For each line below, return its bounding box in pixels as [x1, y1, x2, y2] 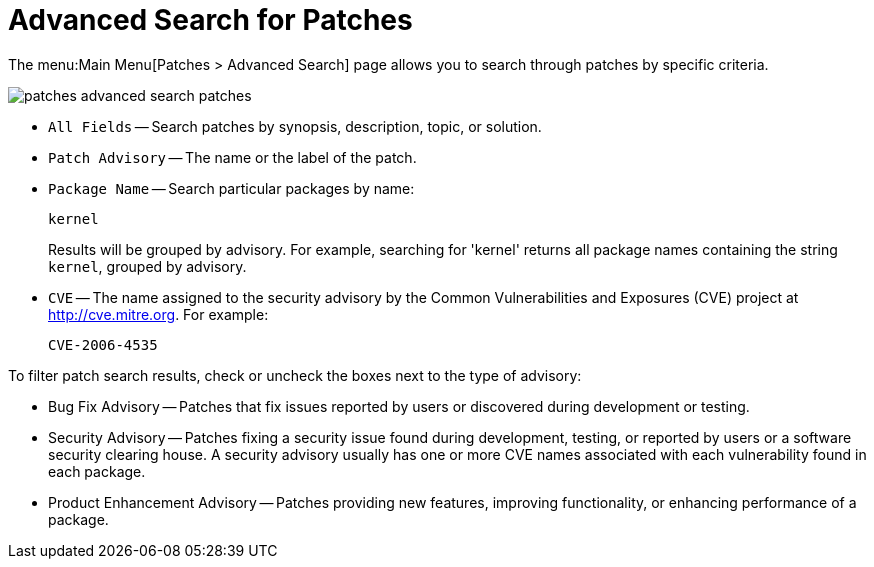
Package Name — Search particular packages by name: [48, 179, 415, 197]
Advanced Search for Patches [8, 3, 413, 37]
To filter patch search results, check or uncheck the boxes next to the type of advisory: [8, 366, 582, 384]
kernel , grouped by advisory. [48, 257, 247, 275]
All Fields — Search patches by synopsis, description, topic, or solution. [48, 117, 542, 135]
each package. [48, 462, 146, 480]
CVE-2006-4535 [48, 336, 158, 353]
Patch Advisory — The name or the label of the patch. [48, 148, 417, 166]
